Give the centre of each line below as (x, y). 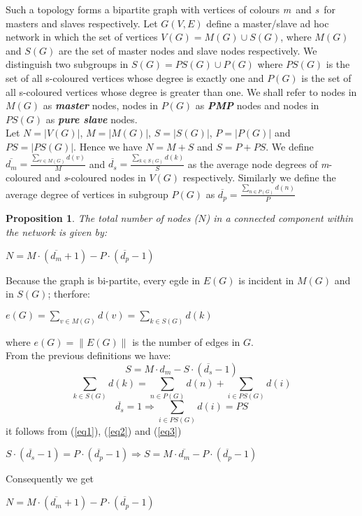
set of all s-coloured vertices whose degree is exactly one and (135, 77)
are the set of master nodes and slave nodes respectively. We (188, 50)
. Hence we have (108, 146)
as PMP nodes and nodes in (257, 105)
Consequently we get (50, 479)
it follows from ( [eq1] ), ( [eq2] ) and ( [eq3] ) (94, 430)
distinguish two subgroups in (67, 64)
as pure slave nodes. (92, 119)
